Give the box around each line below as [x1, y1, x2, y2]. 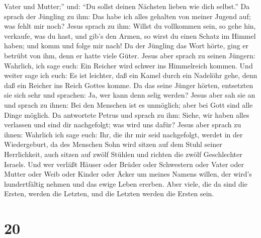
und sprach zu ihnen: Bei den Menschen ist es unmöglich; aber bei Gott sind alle [4, 99, 253, 110]
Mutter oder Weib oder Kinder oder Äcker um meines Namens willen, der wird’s [4, 169, 252, 179]
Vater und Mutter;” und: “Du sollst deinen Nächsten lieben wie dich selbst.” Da [4, 1, 250, 11]
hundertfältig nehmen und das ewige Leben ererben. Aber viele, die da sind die [4, 178, 247, 189]
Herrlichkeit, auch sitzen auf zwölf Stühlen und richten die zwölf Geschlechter [4, 148, 242, 159]
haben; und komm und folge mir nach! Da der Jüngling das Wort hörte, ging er [4, 40, 249, 51]
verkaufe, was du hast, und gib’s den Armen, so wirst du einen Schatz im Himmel [4, 30, 256, 41]
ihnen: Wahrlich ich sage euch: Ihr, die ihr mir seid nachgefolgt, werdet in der [4, 129, 243, 139]
